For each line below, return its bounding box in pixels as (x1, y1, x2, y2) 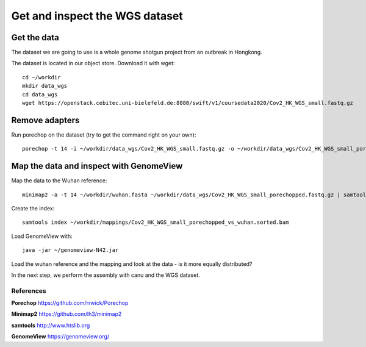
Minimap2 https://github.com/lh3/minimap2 (11, 310, 122, 318)
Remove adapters (11, 115, 80, 125)
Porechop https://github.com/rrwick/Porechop (11, 299, 129, 307)
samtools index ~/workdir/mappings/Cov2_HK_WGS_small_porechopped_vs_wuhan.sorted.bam (22, 219, 289, 226)
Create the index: (11, 205, 55, 212)
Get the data (11, 32, 59, 43)
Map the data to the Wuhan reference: (11, 177, 107, 184)
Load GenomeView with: (11, 232, 73, 240)
